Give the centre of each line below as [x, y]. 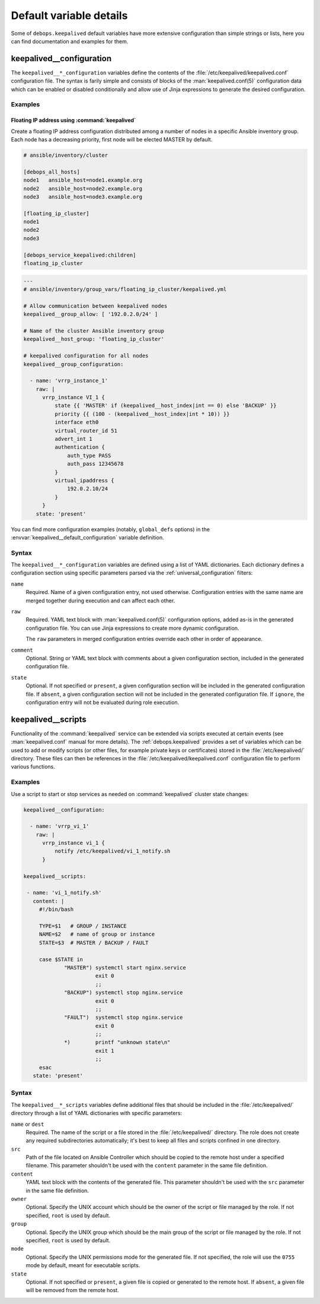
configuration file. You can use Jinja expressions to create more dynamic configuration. [132, 628]
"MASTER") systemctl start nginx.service [125, 967]
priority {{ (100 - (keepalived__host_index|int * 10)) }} [142, 414]
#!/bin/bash [56, 910]
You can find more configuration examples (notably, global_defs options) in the [111, 529]
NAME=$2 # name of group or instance [97, 934]
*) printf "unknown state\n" [117, 1042]
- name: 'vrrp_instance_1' [69, 381]
